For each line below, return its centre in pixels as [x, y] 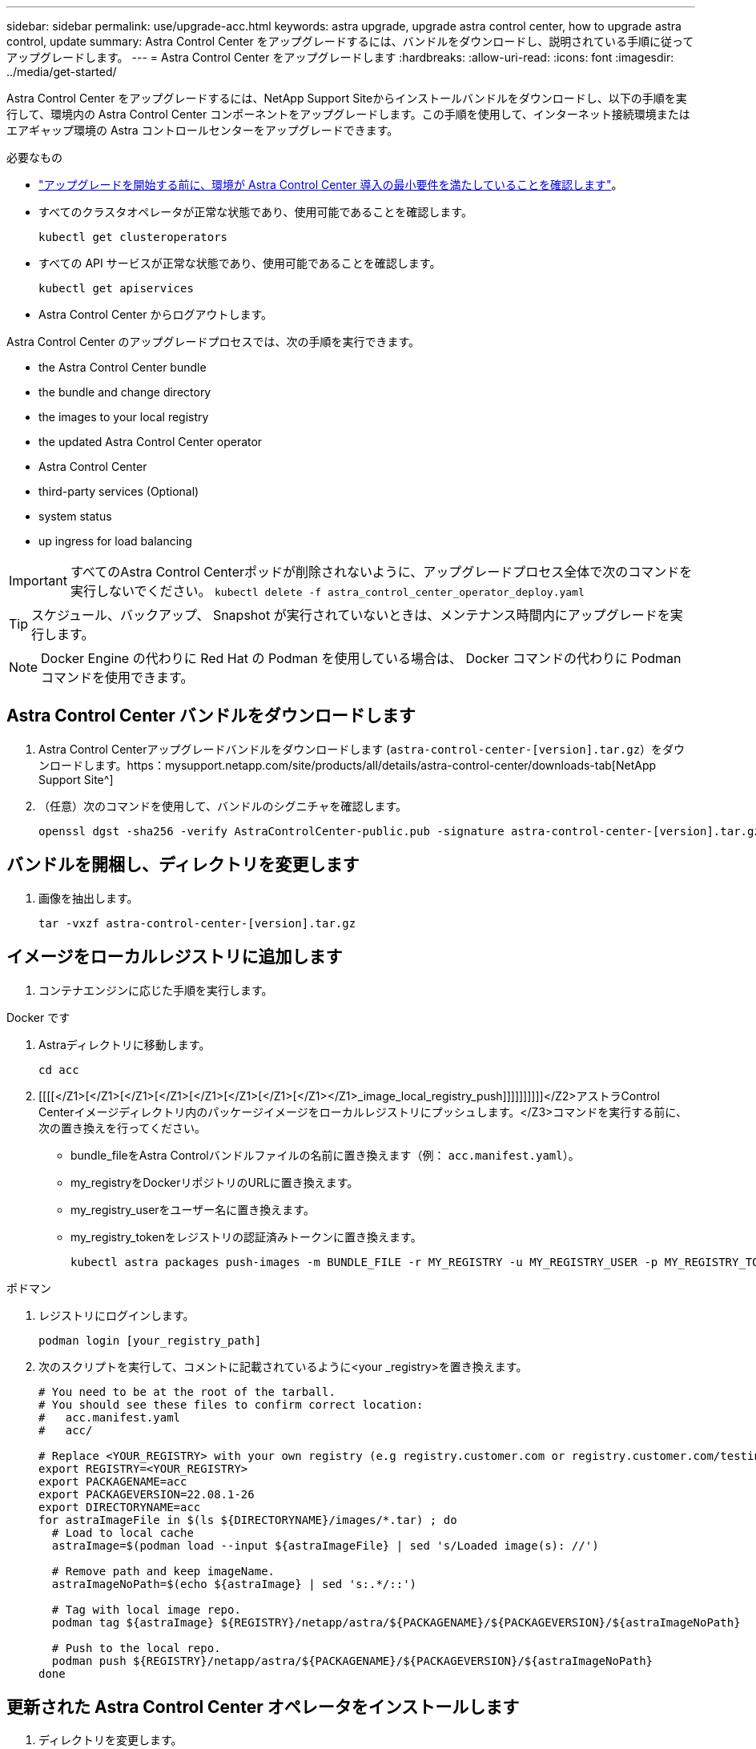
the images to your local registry [124, 417]
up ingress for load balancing [115, 541]
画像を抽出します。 [88, 898]
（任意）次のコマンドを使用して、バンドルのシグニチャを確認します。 [223, 806]
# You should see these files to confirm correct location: [231, 1404]
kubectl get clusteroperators [133, 237]
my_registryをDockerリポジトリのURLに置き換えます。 [215, 1182]
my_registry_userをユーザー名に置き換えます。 [193, 1209]
